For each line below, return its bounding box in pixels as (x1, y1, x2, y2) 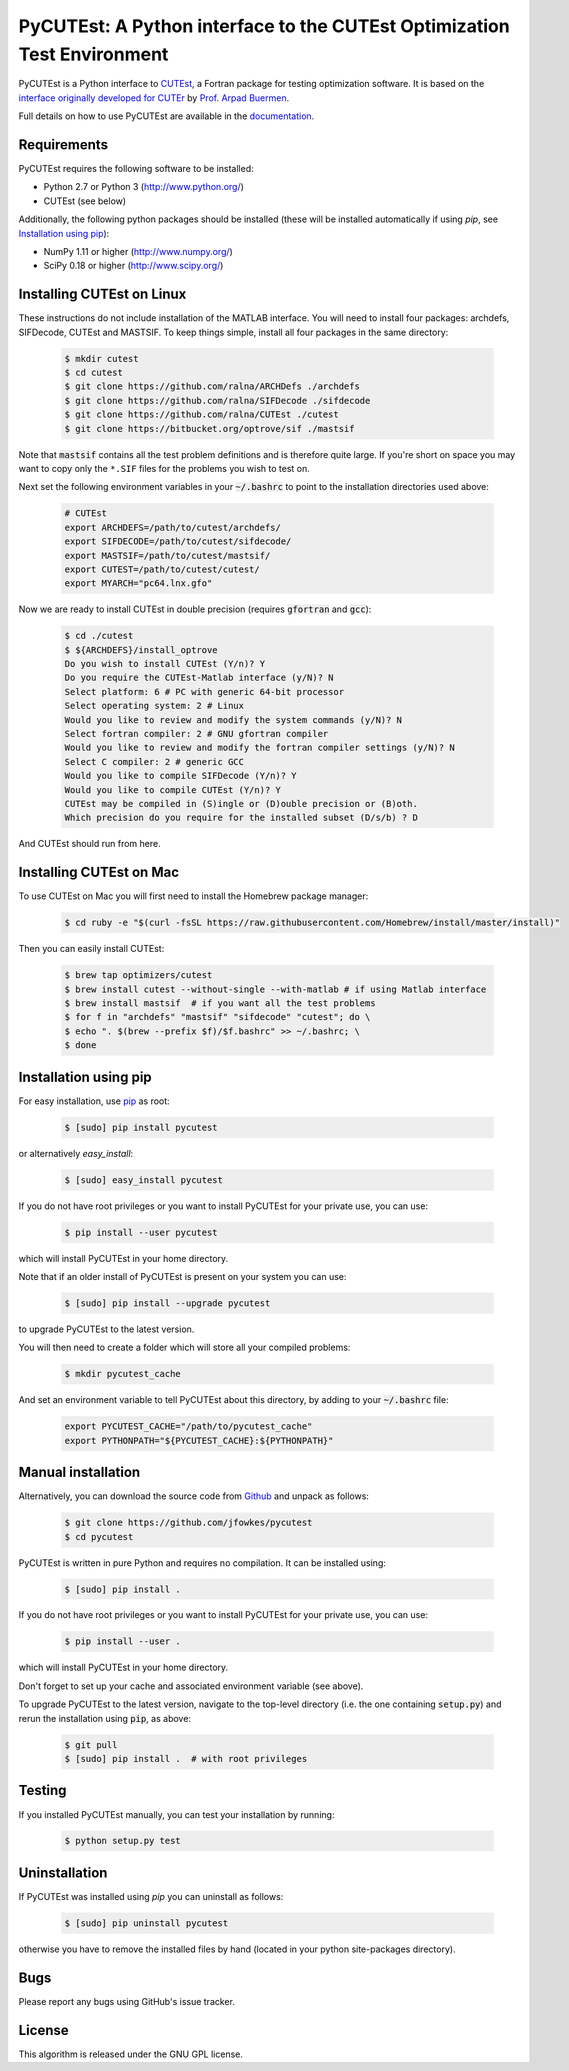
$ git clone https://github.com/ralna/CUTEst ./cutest (64, 409, 339, 420)
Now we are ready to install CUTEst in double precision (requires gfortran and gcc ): (18, 603, 372, 615)
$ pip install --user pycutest (64, 1226, 219, 1238)
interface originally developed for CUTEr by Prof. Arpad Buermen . (18, 91, 290, 104)
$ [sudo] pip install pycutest (64, 1121, 219, 1133)
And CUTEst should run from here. (18, 838, 161, 850)
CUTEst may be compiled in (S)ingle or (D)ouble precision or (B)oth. (64, 798, 419, 809)
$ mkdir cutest (64, 353, 139, 364)
